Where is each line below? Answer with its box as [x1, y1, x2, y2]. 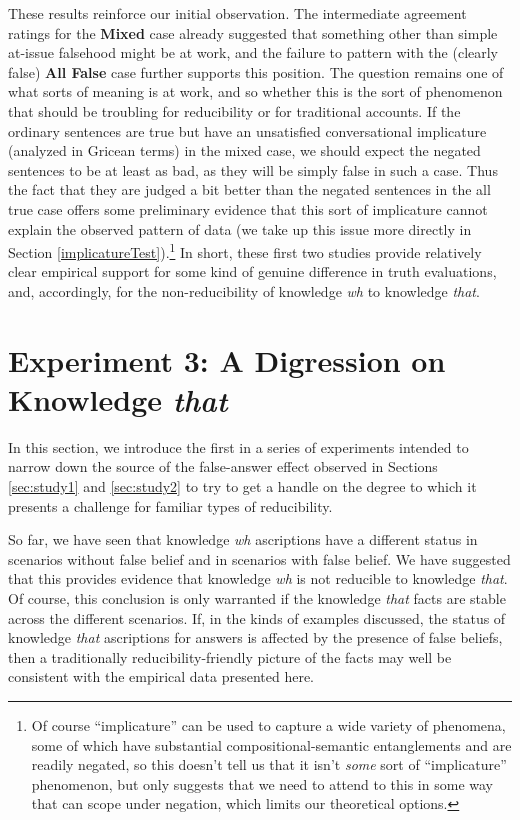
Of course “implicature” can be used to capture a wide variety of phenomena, [31, 715, 506, 735]
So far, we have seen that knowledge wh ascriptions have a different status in [8, 529, 478, 550]
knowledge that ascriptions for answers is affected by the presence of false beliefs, [8, 627, 503, 648]
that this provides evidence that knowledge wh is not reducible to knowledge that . [8, 568, 508, 589]
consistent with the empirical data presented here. [8, 666, 314, 687]
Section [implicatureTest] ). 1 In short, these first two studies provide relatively [8, 239, 482, 262]
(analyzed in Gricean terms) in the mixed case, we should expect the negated [8, 140, 481, 161]
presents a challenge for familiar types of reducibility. [8, 495, 333, 516]
